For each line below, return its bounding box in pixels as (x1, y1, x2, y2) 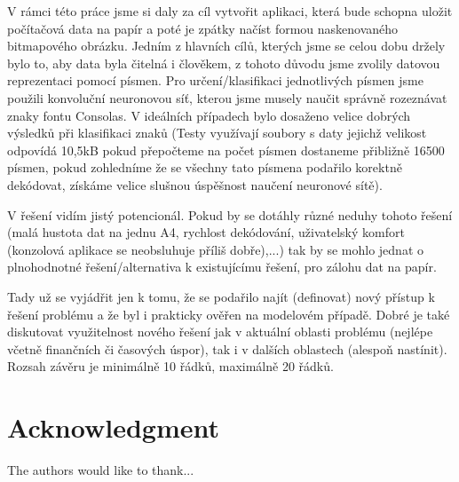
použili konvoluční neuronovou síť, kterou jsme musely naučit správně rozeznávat (7, 88, 447, 107)
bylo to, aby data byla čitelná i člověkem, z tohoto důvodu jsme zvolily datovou (7, 53, 440, 72)
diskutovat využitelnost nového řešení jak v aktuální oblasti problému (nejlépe (7, 322, 433, 341)
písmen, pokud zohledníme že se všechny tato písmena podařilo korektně (7, 158, 402, 177)
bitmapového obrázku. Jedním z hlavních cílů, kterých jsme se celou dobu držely (7, 36, 446, 55)
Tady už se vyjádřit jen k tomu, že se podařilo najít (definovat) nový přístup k (7, 287, 435, 305)
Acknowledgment (7, 409, 219, 446)
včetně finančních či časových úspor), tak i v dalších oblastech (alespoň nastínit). (7, 339, 447, 358)
